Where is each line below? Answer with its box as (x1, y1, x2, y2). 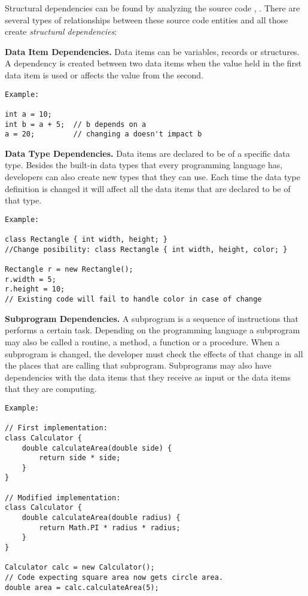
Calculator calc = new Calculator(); (5, 563, 155, 572)
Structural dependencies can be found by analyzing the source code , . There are (5, 2, 300, 14)
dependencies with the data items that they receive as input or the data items (5, 370, 291, 383)
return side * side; (39, 454, 121, 463)
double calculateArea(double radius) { (22, 513, 181, 522)
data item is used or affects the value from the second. (5, 68, 204, 81)
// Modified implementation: (5, 493, 121, 502)
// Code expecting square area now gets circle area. (5, 573, 224, 582)
